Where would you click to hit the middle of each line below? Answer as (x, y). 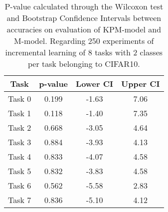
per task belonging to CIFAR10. (84, 64)
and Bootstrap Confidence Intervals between (84, 18)
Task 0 (20, 99)
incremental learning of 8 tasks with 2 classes (84, 52)
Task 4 (20, 156)
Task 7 (20, 200)
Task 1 (20, 113)
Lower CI (95, 84)
